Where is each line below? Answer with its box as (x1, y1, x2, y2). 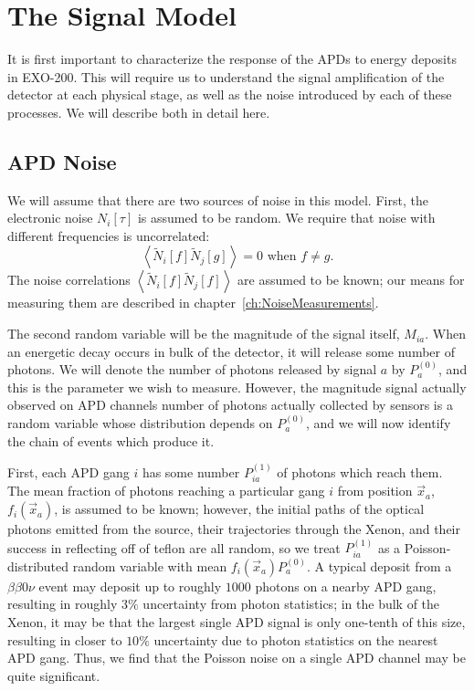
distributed (7, 556, 69, 575)
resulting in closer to (7, 630, 122, 649)
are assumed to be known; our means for (237, 270, 465, 289)
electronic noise (7, 208, 93, 227)
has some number (142, 463, 240, 482)
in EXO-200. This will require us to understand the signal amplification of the (7, 67, 445, 86)
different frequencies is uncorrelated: (7, 225, 210, 245)
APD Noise (7, 147, 117, 175)
